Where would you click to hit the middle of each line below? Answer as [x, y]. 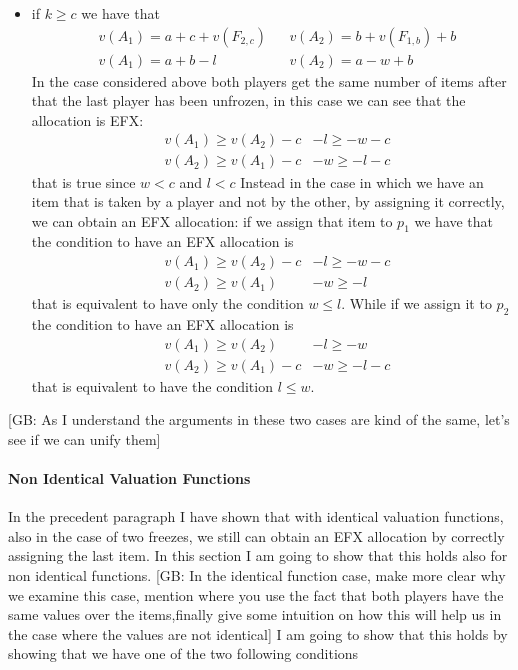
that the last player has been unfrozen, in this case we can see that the [248, 100]
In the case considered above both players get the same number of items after [269, 80]
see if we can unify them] [84, 438]
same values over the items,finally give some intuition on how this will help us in [255, 614]
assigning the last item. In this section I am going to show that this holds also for [258, 555]
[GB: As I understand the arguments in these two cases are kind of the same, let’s [259, 419]
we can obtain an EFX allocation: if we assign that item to [212, 220]
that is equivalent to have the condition [152, 385]
